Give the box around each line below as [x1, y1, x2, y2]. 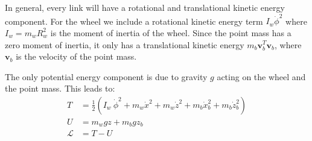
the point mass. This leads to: [5, 82, 115, 95]
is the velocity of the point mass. [16, 50, 137, 63]
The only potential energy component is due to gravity [5, 70, 208, 83]
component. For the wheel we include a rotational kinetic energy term [5, 14, 263, 27]
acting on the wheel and [217, 70, 306, 83]
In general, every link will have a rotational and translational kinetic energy [5, 1, 285, 13]
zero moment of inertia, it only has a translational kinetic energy [5, 38, 244, 51]
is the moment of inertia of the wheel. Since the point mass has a [50, 26, 291, 39]
